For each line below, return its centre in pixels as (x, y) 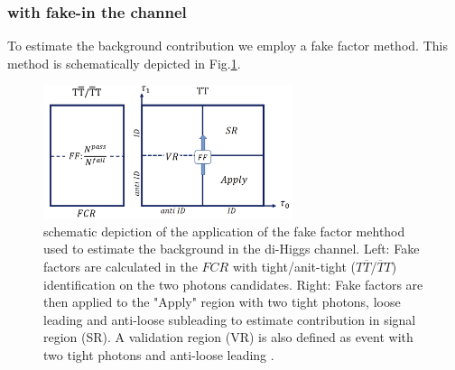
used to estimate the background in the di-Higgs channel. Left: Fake (232, 249)
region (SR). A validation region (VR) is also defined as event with (228, 337)
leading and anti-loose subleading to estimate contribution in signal (230, 319)
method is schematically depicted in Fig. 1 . (124, 63)
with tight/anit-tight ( (294, 266)
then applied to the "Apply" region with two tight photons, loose (222, 302)
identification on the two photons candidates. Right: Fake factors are (233, 284)
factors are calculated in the (121, 266)
